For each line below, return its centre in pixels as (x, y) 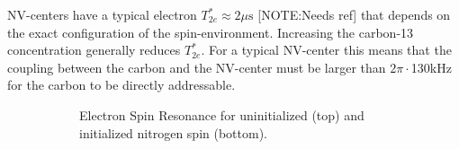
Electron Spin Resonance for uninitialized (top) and (222, 114)
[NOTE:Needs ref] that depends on (354, 14)
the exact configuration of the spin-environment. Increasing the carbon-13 (211, 32)
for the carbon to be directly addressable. (121, 85)
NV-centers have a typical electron (102, 14)
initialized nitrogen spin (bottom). (173, 132)
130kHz (431, 67)
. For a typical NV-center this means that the (326, 50)
